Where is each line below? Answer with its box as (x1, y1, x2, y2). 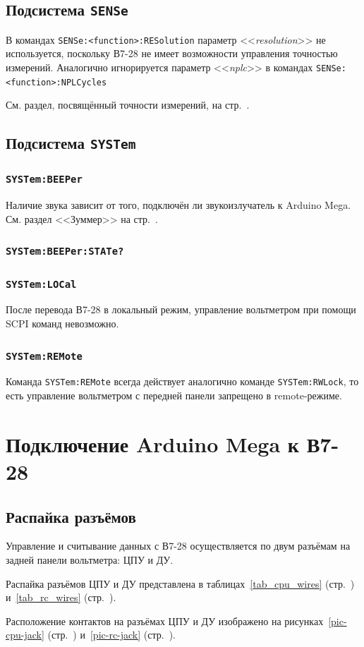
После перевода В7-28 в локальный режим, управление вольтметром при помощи (6, 302, 356, 317)
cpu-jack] (6, 627, 44, 642)
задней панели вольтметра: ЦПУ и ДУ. (6, 552, 174, 567)
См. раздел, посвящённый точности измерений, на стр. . (6, 97, 250, 112)
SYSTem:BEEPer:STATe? (6, 246, 124, 258)
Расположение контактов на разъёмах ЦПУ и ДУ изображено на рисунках (6, 613, 324, 628)
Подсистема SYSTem (6, 132, 136, 154)
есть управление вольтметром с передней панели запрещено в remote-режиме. (6, 388, 342, 403)
